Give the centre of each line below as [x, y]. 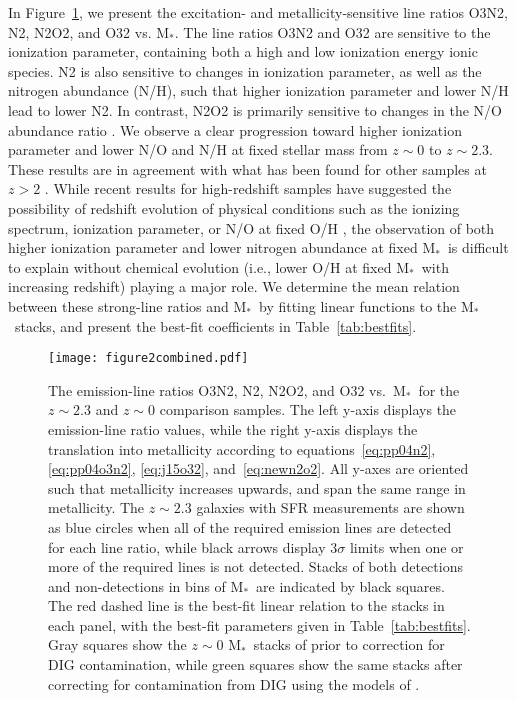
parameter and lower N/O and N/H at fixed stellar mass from [198, 149]
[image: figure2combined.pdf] [148, 358]
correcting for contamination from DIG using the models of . [234, 683]
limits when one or [406, 546]
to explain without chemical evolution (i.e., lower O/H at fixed [200, 266]
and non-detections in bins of [137, 585]
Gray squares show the [117, 644]
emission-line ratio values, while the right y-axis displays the [233, 428]
